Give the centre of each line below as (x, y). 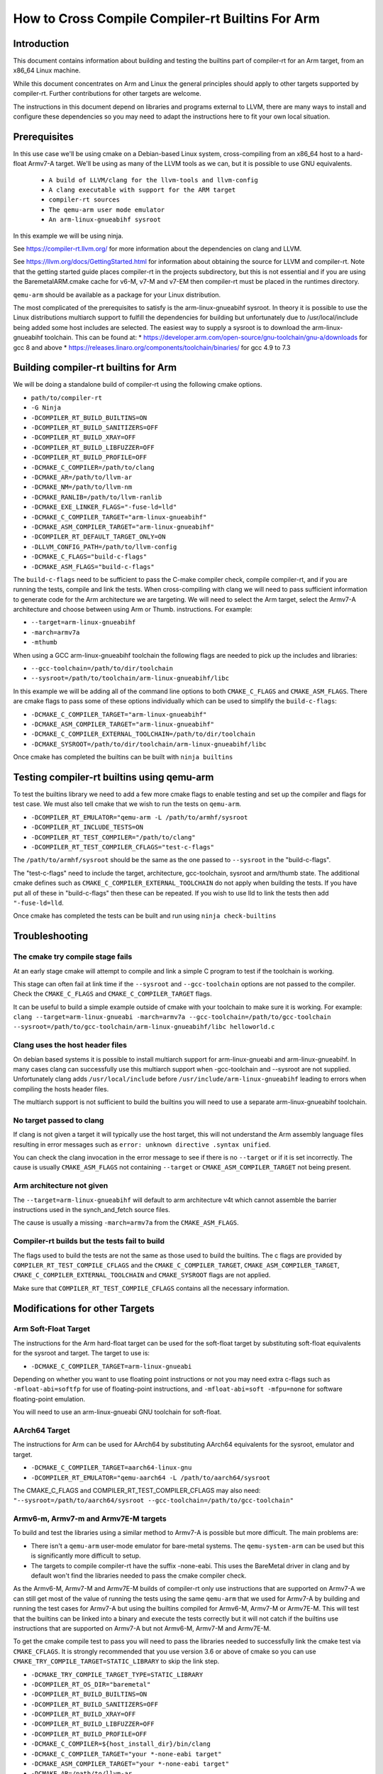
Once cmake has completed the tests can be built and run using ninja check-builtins (145, 916)
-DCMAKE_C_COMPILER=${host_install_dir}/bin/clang (121, 1744)
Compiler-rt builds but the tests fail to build (89, 1241)
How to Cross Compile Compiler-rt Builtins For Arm (167, 18)
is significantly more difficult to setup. (86, 1556)
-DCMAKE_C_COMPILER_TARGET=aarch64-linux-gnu (111, 1468)
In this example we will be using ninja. (68, 236)
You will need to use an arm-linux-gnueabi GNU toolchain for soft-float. (117, 1412)
